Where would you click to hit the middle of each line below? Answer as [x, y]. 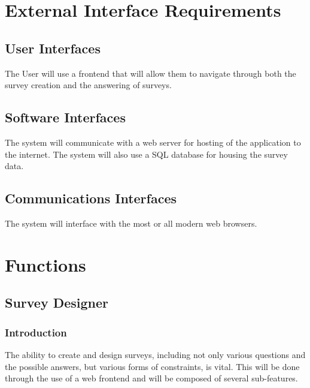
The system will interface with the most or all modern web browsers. [131, 223]
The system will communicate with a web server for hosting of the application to [153, 142]
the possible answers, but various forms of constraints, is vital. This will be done [152, 366]
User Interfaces [53, 48]
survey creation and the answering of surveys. [88, 85]
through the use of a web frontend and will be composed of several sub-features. [151, 378]
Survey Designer [57, 303]
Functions [45, 264]
